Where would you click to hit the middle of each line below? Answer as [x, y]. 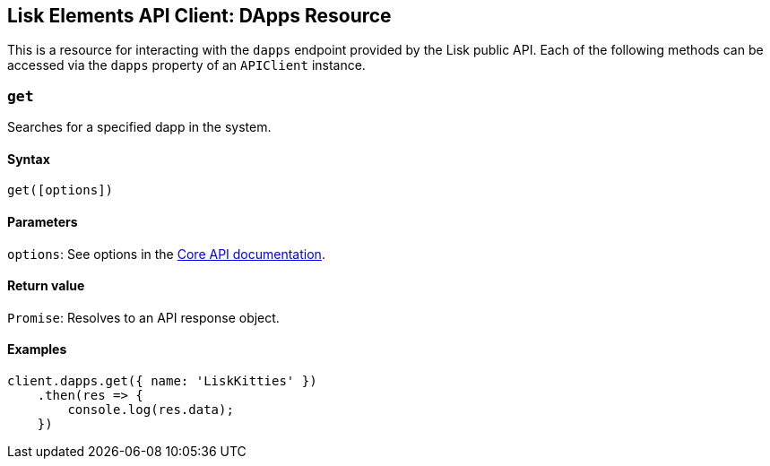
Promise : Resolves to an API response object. [143, 317]
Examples [37, 349]
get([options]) [61, 190]
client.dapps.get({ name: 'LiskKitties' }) [162, 381]
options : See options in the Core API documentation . [166, 254]
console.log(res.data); [151, 410]
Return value [46, 286]
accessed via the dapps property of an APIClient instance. [186, 65]
